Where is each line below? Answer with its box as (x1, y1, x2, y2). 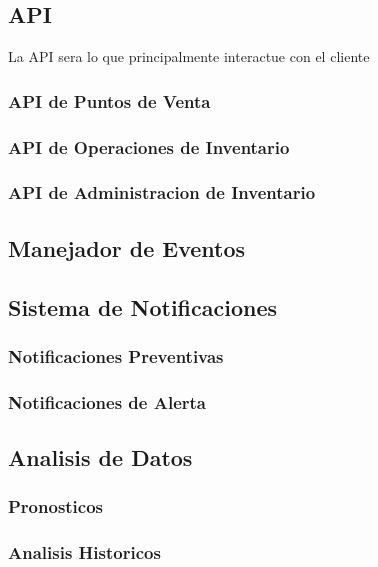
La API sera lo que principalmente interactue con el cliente (8, 46, 370, 67)
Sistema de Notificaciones (8, 291, 278, 322)
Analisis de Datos (8, 441, 193, 472)
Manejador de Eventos (8, 232, 246, 263)
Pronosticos (8, 494, 104, 519)
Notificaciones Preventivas (8, 343, 224, 368)
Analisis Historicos (8, 540, 161, 565)
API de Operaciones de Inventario (8, 134, 290, 159)
